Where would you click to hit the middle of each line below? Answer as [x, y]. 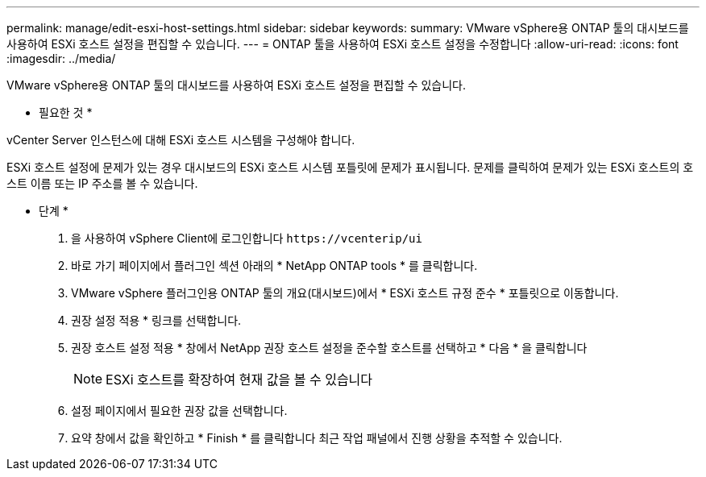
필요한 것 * [66, 112]
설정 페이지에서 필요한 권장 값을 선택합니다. [179, 411]
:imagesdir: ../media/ [61, 58]
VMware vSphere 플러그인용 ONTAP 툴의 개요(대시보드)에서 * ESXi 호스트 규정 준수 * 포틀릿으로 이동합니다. [345, 293]
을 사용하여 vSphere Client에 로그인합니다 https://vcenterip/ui [247, 238]
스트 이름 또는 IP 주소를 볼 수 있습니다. [102, 183]
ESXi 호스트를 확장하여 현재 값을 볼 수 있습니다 [239, 380]
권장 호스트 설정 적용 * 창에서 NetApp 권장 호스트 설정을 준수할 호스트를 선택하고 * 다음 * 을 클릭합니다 [329, 348]
